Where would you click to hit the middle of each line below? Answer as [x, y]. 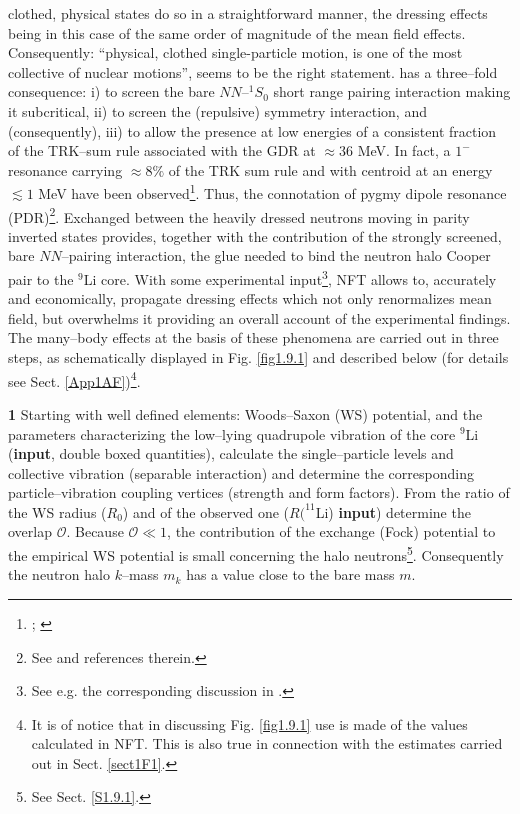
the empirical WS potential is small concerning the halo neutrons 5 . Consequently [256, 553]
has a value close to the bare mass [290, 574]
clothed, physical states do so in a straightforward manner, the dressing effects [248, 13]
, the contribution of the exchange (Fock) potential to [331, 531]
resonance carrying [65, 169]
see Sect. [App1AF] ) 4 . [74, 379]
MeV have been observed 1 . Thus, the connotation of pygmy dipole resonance [272, 191]
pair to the [41, 278]
